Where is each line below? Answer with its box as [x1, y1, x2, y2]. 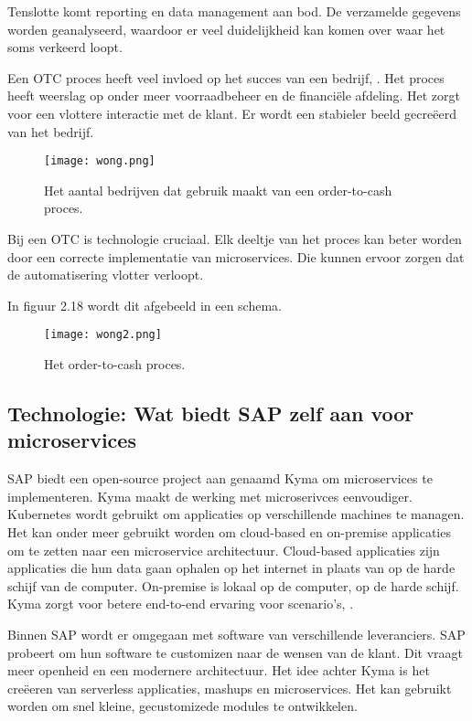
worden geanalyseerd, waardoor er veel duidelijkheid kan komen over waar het [7, 19, 445, 38]
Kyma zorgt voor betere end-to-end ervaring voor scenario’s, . [7, 594, 354, 613]
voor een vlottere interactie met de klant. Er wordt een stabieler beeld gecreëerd [7, 103, 456, 122]
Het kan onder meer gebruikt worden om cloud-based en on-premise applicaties [7, 523, 451, 541]
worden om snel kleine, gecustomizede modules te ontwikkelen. [7, 696, 358, 716]
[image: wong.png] [44, 154, 156, 168]
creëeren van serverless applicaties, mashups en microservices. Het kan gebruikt [7, 678, 452, 697]
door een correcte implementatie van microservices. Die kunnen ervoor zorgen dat [7, 247, 465, 266]
